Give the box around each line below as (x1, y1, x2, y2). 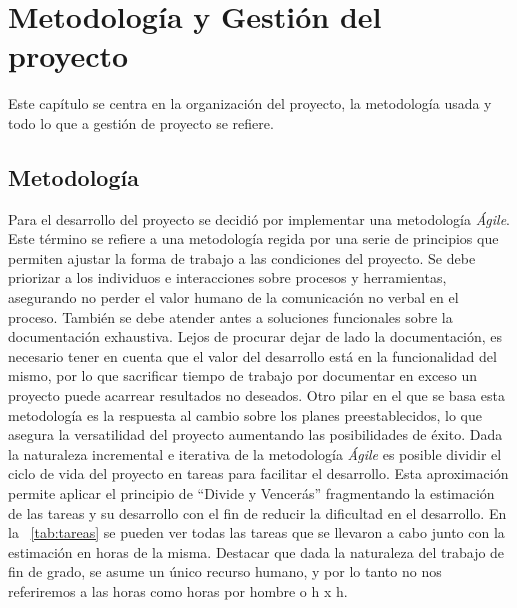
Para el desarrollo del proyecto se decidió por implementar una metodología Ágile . (8, 208, 510, 229)
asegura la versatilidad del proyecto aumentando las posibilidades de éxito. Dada (8, 424, 503, 445)
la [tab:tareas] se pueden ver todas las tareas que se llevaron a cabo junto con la (8, 522, 505, 543)
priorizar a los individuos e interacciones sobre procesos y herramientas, (8, 267, 447, 288)
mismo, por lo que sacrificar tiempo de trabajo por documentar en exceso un (8, 365, 478, 386)
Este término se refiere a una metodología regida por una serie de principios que (8, 228, 499, 249)
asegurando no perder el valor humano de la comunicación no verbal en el (8, 287, 459, 308)
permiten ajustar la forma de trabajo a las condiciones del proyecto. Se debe (8, 247, 476, 268)
